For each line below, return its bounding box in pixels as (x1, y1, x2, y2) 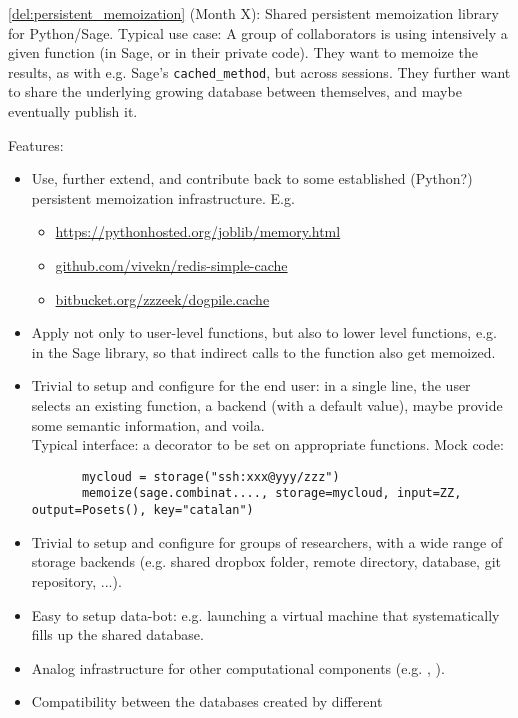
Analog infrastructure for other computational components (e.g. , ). (31, 657, 445, 678)
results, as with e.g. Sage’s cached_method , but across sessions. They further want (8, 61, 511, 82)
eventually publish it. (8, 101, 138, 122)
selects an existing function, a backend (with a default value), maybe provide (31, 394, 503, 415)
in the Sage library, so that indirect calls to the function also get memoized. (31, 341, 496, 362)
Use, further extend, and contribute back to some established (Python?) (31, 168, 473, 189)
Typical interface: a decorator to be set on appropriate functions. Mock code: (31, 434, 504, 455)
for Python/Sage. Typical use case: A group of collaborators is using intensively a (8, 22, 508, 43)
